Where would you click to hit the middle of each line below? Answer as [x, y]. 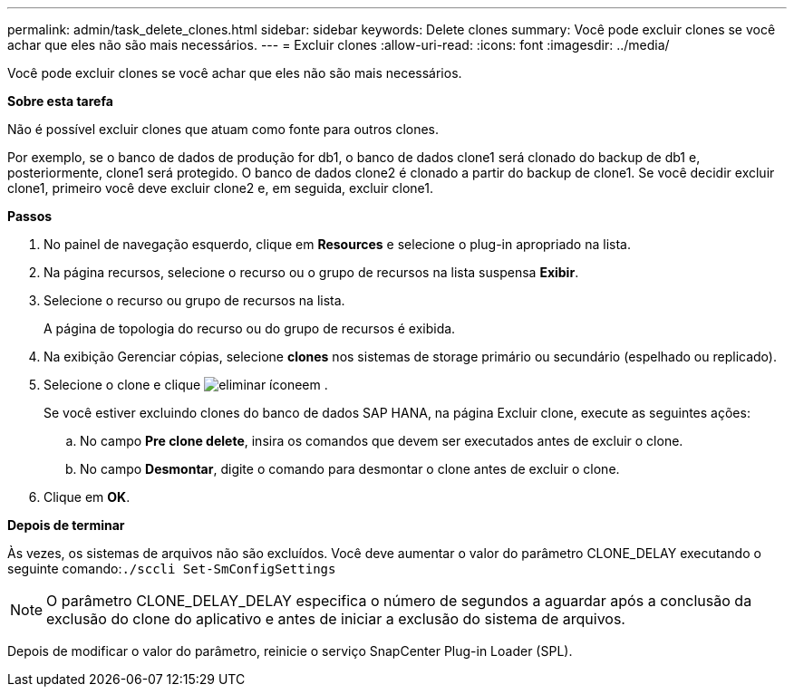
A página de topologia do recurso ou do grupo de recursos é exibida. [250, 328]
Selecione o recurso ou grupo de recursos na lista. [194, 300]
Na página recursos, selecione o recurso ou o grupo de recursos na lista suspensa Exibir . [311, 272]
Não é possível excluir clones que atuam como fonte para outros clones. [223, 129]
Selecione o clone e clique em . [186, 385]
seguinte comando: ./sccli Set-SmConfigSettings [172, 569]
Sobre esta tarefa [60, 101]
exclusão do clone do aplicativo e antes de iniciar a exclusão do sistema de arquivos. [336, 619]
